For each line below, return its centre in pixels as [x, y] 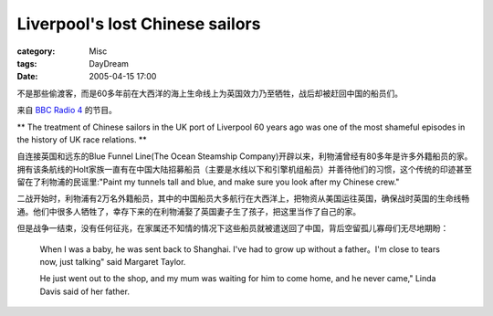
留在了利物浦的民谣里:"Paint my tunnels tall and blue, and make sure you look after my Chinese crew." [208, 182]
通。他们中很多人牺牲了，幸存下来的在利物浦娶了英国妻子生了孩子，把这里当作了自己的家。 [189, 211]
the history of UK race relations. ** [82, 139]
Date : [27, 77]
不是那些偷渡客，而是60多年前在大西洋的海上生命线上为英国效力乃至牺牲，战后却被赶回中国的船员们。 [210, 93]
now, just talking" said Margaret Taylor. [113, 262]
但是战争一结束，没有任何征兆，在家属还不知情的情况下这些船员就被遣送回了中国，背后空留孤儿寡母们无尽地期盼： [233, 228]
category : [36, 51]
